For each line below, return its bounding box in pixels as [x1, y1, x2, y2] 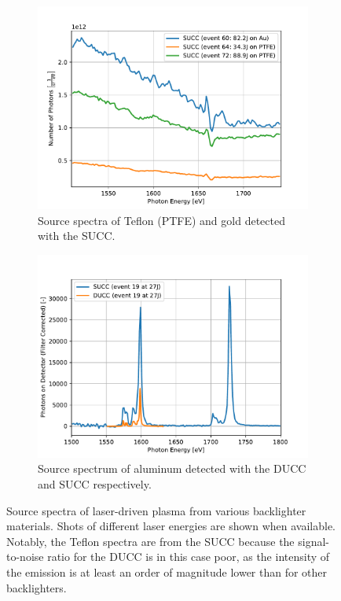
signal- [298, 533, 329, 549]
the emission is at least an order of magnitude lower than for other [6, 563, 328, 580]
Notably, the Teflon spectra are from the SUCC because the [6, 533, 295, 549]
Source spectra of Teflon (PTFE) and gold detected [38, 212, 285, 228]
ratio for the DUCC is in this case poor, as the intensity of [47, 548, 330, 565]
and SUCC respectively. [38, 475, 152, 492]
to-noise [6, 548, 44, 565]
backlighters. [6, 579, 67, 595]
